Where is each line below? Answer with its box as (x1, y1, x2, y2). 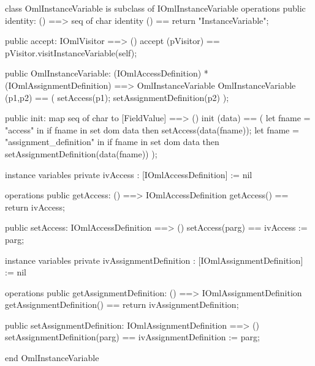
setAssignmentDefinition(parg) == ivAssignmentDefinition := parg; (5, 331, 260, 343)
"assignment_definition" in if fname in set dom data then (5, 135, 219, 148)
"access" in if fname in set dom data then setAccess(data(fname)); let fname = (5, 123, 299, 136)
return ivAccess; (5, 200, 65, 213)
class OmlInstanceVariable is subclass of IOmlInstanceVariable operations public (5, 2, 306, 14)
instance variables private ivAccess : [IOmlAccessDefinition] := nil (5, 168, 252, 181)
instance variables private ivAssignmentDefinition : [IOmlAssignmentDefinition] (5, 253, 303, 266)
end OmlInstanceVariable (5, 351, 99, 364)
